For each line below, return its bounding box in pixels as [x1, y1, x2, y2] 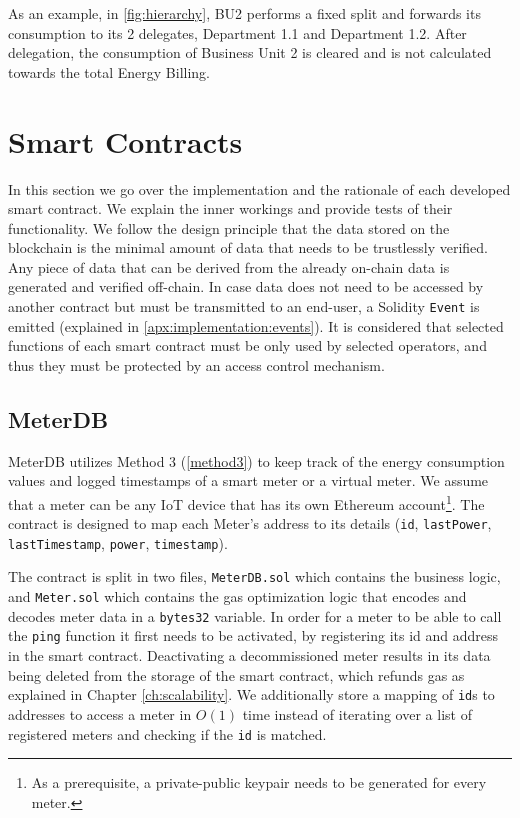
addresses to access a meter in [8, 703, 192, 724]
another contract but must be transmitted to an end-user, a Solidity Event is [8, 296, 480, 317]
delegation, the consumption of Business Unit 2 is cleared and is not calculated [8, 42, 492, 63]
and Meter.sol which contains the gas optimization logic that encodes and [8, 586, 467, 607]
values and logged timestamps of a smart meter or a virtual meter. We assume [8, 470, 489, 491]
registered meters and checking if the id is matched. [8, 723, 327, 744]
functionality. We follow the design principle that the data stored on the [8, 217, 450, 238]
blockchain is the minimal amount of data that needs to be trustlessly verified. [8, 237, 488, 258]
